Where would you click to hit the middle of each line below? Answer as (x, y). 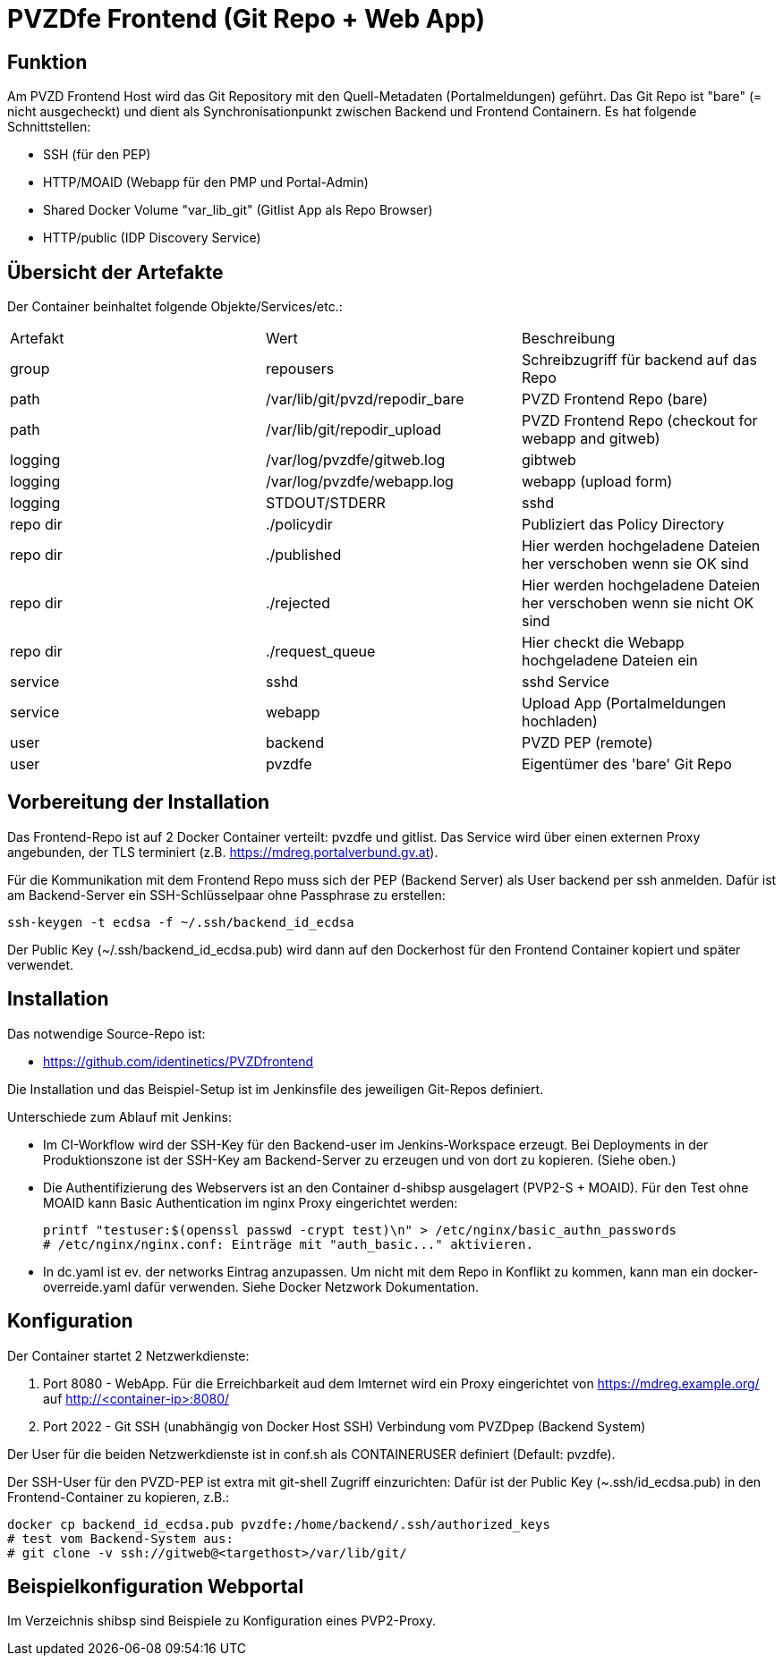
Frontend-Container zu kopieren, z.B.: (119, 1497)
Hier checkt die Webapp (603, 643)
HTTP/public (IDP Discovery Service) (152, 238)
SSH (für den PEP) (97, 155)
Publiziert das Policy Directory (623, 525)
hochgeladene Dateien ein (609, 661)
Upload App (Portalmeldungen (624, 704)
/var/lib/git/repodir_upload (353, 430)
